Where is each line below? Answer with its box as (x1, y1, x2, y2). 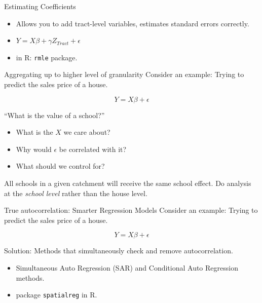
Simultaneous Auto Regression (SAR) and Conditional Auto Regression (16, 262, 238, 273)
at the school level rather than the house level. (4, 187, 147, 198)
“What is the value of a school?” (4, 109, 105, 120)
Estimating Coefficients (4, 1, 76, 11)
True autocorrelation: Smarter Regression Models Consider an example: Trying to (4, 205, 258, 215)
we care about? (63, 127, 110, 137)
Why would (16, 143, 52, 154)
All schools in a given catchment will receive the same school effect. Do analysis (4, 178, 251, 188)
